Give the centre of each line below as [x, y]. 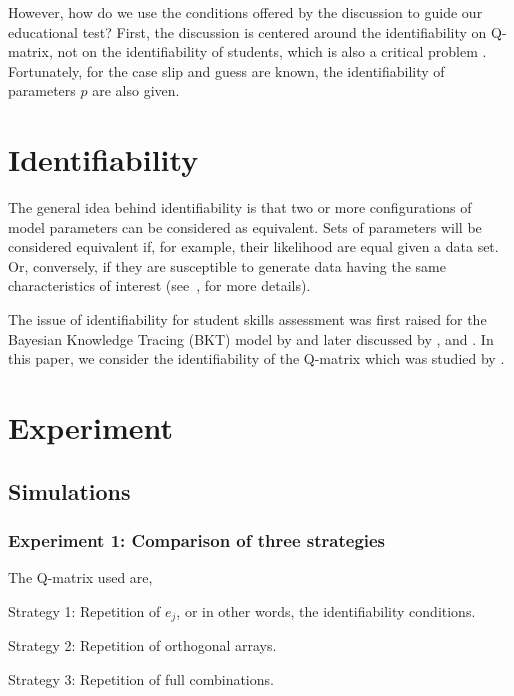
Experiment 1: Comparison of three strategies [197, 539]
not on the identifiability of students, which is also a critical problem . [272, 51]
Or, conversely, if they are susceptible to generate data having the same [227, 265]
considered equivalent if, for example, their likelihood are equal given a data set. [253, 246]
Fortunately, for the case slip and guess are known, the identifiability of [226, 70]
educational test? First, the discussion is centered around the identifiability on [247, 31]
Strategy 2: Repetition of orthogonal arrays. [142, 645]
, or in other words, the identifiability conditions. [326, 610]
